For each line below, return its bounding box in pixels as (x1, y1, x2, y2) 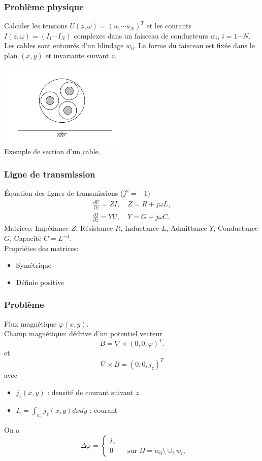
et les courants (146, 20, 191, 31)
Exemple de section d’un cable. (4, 146, 101, 157)
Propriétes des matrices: (4, 242, 79, 253)
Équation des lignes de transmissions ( (4, 188, 123, 198)
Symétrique (16, 260, 52, 270)
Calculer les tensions (4, 20, 68, 31)
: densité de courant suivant (47, 387, 134, 398)
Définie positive (16, 276, 64, 287)
